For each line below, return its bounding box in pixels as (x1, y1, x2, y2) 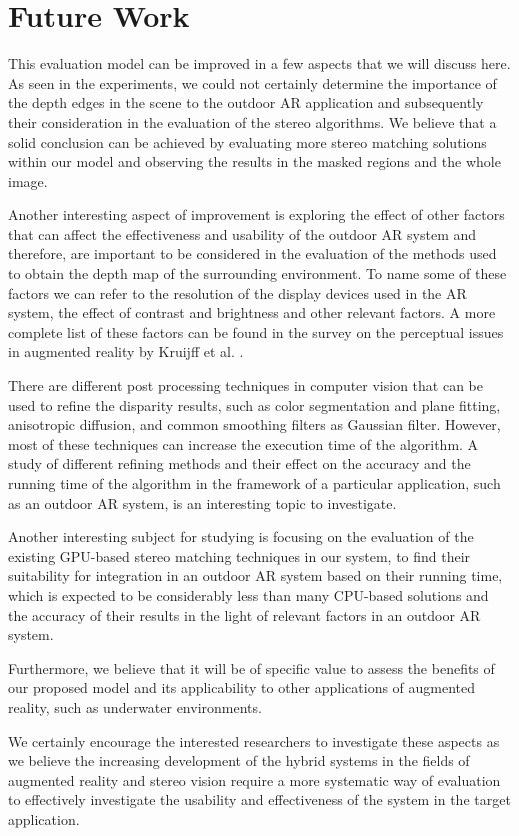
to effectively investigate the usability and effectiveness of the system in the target (8, 789, 511, 810)
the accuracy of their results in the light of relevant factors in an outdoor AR (8, 604, 481, 625)
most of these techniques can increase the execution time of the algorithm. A (8, 433, 479, 454)
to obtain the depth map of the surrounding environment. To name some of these (8, 263, 507, 284)
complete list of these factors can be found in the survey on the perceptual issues (8, 321, 504, 342)
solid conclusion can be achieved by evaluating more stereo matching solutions (8, 131, 487, 152)
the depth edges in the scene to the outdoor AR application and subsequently (8, 92, 484, 113)
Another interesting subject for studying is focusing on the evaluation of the (8, 526, 474, 547)
